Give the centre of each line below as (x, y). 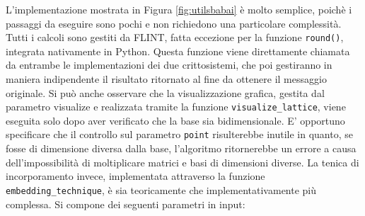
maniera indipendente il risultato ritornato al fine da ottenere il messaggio (166, 79)
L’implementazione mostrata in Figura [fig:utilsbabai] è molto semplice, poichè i (179, 9)
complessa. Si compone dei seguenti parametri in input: (126, 204)
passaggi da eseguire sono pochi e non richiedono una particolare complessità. (174, 23)
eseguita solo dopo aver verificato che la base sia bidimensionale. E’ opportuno (175, 120)
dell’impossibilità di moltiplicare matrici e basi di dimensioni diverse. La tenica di (182, 162)
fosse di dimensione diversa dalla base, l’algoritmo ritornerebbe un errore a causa (181, 148)
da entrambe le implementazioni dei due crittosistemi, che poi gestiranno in (169, 65)
